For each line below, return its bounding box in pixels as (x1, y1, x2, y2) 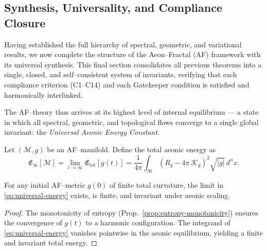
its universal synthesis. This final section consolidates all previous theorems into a (4, 59, 262, 69)
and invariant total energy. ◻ (4, 237, 97, 248)
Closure (4, 14, 46, 30)
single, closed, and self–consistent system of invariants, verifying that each (4, 69, 237, 80)
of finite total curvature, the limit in (110, 180, 224, 190)
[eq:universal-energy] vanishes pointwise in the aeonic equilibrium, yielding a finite (4, 227, 263, 238)
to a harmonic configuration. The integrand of (85, 217, 231, 228)
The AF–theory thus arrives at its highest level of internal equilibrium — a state (4, 106, 259, 117)
